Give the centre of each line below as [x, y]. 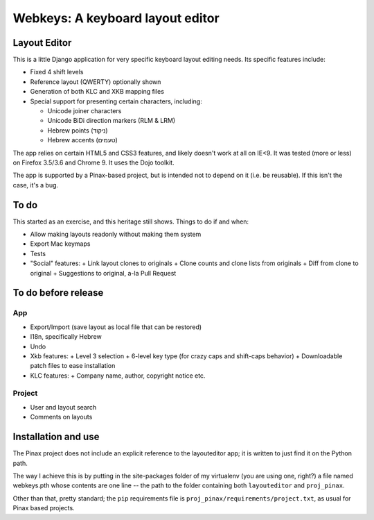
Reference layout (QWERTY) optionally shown [96, 82]
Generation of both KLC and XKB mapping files [97, 92]
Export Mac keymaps [60, 244]
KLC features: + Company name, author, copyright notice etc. [118, 376]
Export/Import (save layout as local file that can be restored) [116, 327]
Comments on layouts [61, 417]
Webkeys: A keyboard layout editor [116, 18]
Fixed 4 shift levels [57, 72]
